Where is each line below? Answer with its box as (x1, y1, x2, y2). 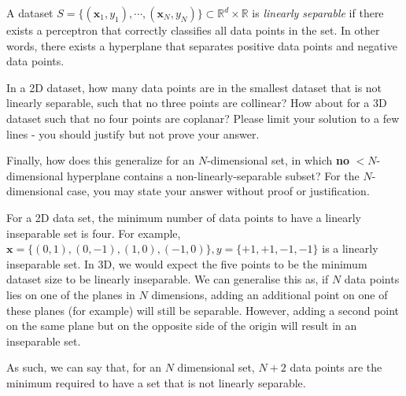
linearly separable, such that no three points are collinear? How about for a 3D (6, 94, 387, 111)
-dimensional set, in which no (207, 152, 350, 168)
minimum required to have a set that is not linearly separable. (6, 374, 306, 390)
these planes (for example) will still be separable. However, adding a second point (6, 302, 400, 318)
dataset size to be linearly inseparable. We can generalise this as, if (6, 271, 329, 287)
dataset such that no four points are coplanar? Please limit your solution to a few (6, 109, 400, 126)
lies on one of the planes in (6, 286, 135, 302)
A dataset (6, 5, 54, 20)
